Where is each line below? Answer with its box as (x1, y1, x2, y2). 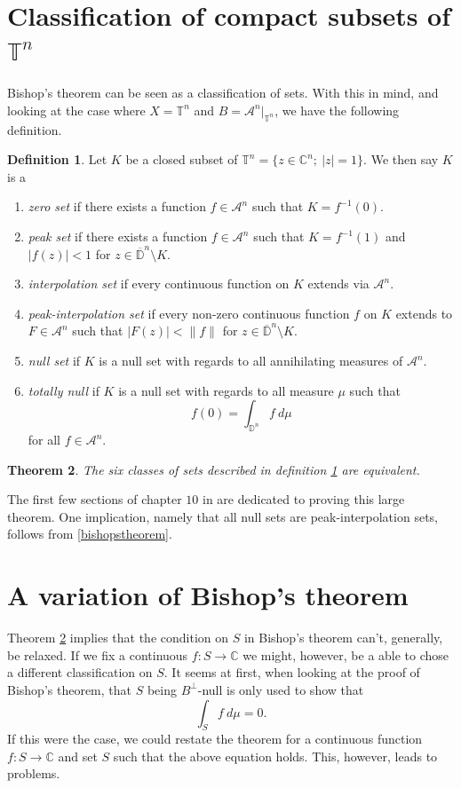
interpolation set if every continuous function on (28, 274, 290, 293)
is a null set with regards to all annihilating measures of (99, 351, 403, 370)
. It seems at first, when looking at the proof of (163, 663, 420, 682)
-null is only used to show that (197, 680, 364, 698)
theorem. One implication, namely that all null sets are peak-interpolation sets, (7, 507, 438, 525)
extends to (395, 303, 453, 322)
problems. (7, 764, 60, 783)
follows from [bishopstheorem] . (7, 524, 172, 543)
